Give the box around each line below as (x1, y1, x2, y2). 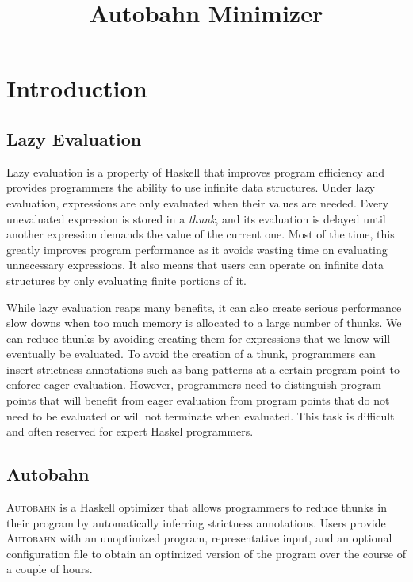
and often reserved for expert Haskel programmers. (6, 423, 254, 439)
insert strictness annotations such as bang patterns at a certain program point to (6, 360, 400, 377)
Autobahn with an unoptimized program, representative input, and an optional (6, 530, 392, 546)
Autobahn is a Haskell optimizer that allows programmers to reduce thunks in (6, 499, 388, 515)
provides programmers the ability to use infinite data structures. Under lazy (6, 179, 376, 196)
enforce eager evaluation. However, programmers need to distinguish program (6, 376, 382, 393)
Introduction (6, 72, 147, 105)
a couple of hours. (6, 561, 93, 577)
